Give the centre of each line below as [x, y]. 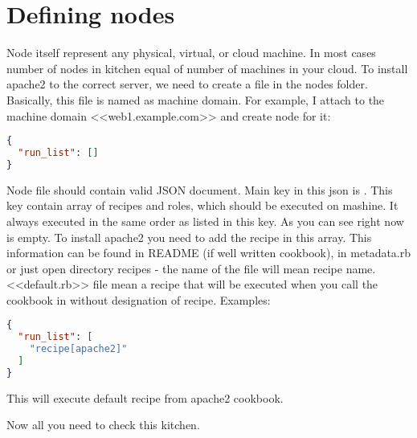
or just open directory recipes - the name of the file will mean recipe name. [191, 268]
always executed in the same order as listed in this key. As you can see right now [205, 221]
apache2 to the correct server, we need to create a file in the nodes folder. [187, 84]
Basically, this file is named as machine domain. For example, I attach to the [196, 99]
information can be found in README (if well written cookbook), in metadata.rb [209, 253]
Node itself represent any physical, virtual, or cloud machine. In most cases [191, 53]
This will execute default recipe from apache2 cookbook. [145, 397]
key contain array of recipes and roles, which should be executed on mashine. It [202, 205]
